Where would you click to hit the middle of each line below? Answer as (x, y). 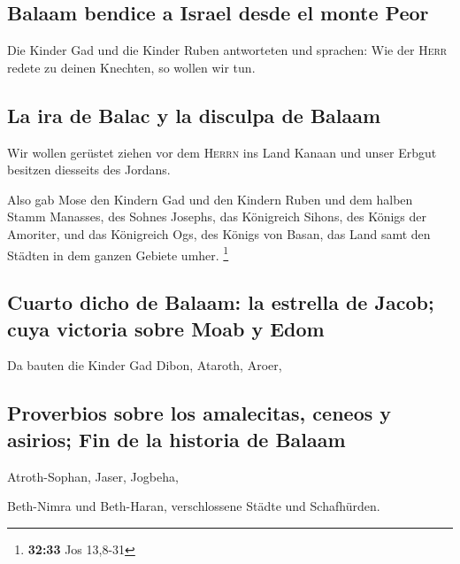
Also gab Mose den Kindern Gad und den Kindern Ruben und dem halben (210, 199)
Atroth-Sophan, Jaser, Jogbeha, (93, 476)
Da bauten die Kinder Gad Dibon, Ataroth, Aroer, (145, 365)
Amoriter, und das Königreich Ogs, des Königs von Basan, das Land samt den (219, 233)
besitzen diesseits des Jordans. (89, 170)
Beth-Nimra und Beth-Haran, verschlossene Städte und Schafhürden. (194, 506)
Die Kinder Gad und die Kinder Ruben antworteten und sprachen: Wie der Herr (227, 50)
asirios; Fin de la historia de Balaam (176, 439)
